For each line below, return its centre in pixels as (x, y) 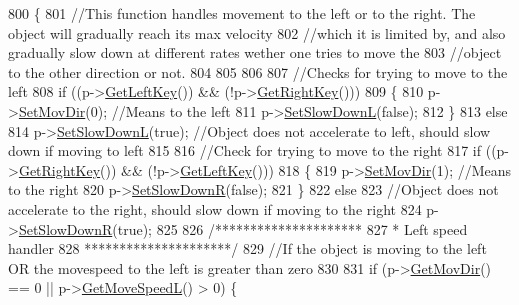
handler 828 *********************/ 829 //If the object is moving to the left (247, 248)
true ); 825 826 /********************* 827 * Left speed (292, 228)
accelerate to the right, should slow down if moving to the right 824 (215, 208)
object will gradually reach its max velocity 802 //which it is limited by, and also (257, 32)
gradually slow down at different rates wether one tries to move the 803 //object (255, 52)
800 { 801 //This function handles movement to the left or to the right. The (242, 13)
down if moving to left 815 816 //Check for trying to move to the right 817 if (245, 150)
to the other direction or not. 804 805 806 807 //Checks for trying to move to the (258, 71)
